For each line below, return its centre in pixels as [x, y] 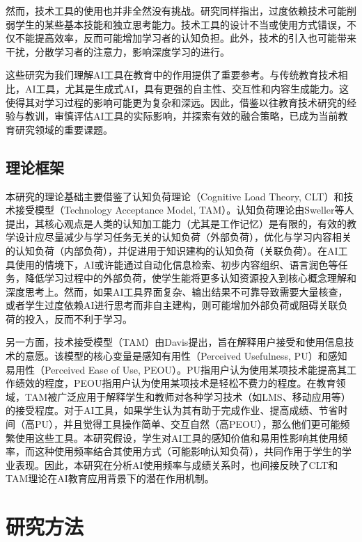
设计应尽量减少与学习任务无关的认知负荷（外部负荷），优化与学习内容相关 [183, 237]
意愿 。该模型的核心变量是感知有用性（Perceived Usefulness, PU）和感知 [186, 356]
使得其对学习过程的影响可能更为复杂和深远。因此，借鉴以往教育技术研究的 [176, 102]
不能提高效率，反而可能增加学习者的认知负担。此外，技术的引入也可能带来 [186, 38]
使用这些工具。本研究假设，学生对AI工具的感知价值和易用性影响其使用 [176, 437]
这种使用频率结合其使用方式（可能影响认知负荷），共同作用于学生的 [188, 451]
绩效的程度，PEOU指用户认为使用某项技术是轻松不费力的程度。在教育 [175, 383]
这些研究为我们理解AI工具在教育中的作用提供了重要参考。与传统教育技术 [172, 75]
